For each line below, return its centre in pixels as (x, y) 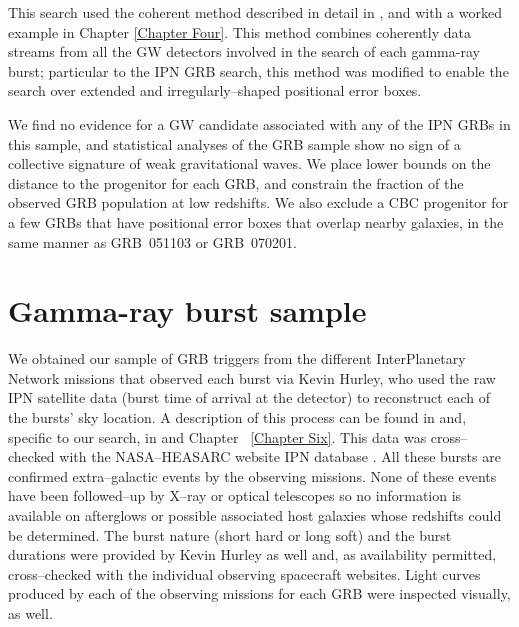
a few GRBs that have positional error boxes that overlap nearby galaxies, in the (256, 221)
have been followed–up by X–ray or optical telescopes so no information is (235, 495)
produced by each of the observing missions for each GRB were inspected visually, (259, 593)
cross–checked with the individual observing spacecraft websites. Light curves (244, 573)
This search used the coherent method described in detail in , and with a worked (255, 12)
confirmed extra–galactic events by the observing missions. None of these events (252, 475)
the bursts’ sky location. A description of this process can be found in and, (237, 417)
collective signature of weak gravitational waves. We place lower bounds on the (249, 163)
